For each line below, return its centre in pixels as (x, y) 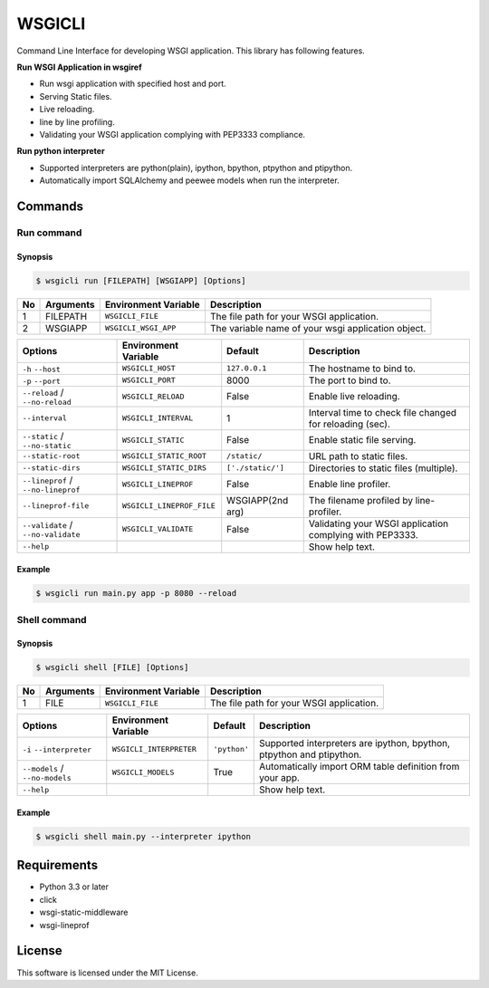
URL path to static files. (358, 456)
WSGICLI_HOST (149, 368)
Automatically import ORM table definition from (360, 767)
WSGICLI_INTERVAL (158, 418)
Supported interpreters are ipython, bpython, (355, 743)
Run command (49, 233)
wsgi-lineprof (64, 925)
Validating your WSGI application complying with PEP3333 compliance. (173, 134)
